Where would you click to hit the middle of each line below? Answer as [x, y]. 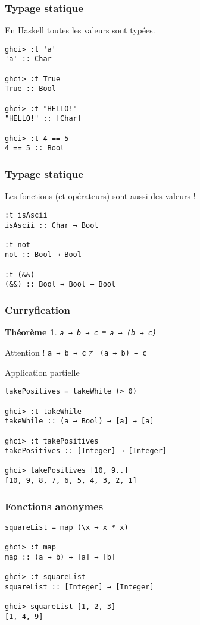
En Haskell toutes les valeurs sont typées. [80, 30]
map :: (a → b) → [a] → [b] [60, 557]
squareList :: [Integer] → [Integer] [79, 587]
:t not [18, 245]
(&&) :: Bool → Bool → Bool [60, 285]
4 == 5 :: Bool [35, 148]
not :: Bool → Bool [43, 255]
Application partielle [42, 372]
